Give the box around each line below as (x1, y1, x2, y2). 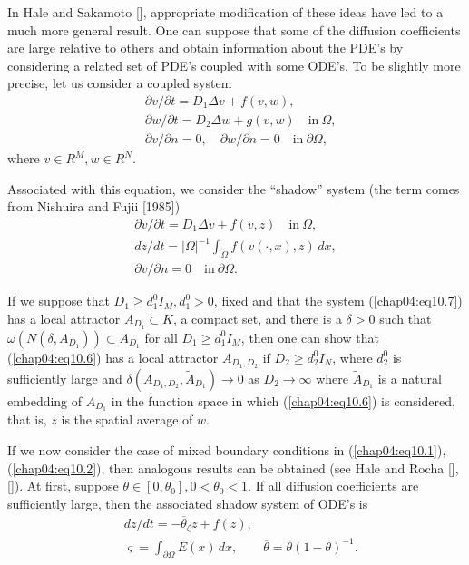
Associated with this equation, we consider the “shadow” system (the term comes (7, 179, 460, 198)
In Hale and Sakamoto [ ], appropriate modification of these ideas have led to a (7, 3, 444, 21)
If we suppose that (7, 291, 110, 310)
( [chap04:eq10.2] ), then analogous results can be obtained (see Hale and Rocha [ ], (7, 458, 459, 477)
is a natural (377, 368, 442, 387)
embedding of (7, 391, 83, 410)
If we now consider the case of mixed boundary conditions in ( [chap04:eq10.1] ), (7, 441, 446, 459)
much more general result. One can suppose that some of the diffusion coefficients (7, 20, 461, 39)
